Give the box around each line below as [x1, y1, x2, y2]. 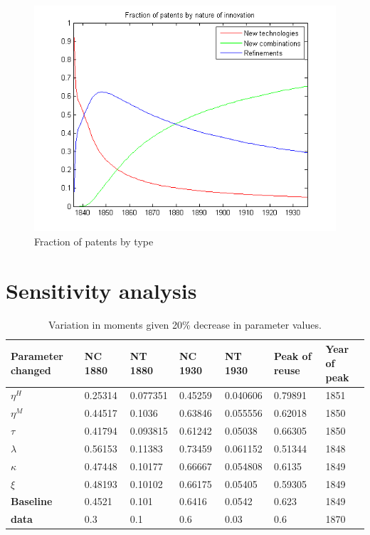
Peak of [273, 349, 312, 364]
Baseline [11, 494, 53, 509]
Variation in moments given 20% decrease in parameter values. [48, 317, 322, 332]
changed [11, 362, 51, 377]
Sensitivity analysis [6, 275, 197, 304]
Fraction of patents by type [34, 234, 154, 249]
